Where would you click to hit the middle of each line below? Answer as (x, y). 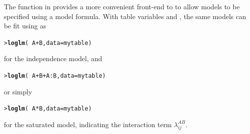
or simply (18, 91)
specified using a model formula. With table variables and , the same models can (125, 16)
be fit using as (25, 26)
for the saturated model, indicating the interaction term (88, 124)
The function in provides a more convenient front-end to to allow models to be (122, 6)
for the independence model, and (53, 58)
